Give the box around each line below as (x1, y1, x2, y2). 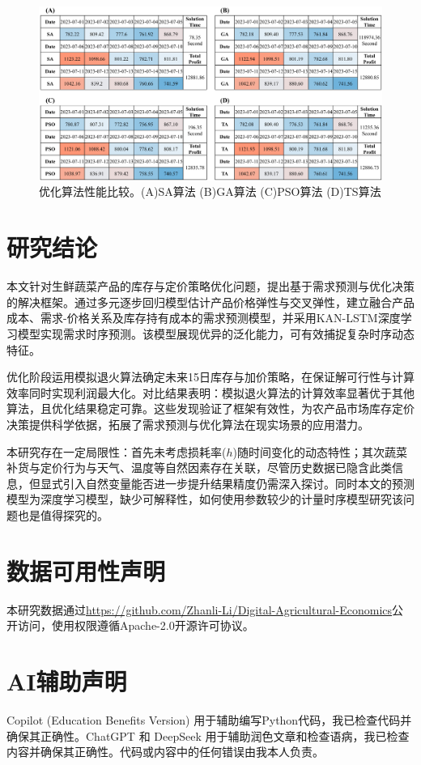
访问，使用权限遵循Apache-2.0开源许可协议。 (17, 617, 254, 634)
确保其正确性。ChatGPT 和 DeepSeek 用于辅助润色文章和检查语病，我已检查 (6, 727, 410, 744)
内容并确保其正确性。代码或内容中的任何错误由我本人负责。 (6, 743, 324, 760)
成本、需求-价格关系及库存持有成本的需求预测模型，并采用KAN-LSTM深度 (6, 309, 401, 326)
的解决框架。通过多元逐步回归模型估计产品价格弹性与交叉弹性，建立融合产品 (6, 293, 415, 310)
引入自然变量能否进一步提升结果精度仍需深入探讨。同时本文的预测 (62, 474, 415, 491)
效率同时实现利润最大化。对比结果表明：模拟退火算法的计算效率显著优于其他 (6, 384, 415, 401)
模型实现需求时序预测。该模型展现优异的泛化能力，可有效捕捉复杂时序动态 (17, 325, 415, 342)
